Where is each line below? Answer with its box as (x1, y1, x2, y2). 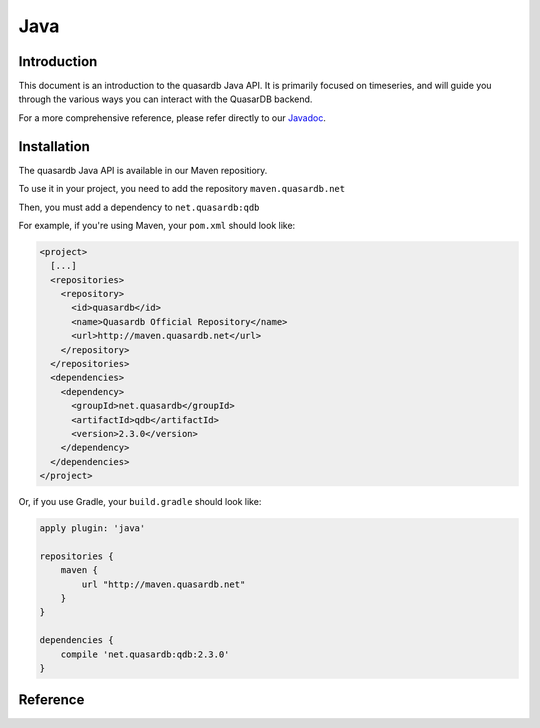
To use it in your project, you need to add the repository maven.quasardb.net (18, 183, 345, 195)
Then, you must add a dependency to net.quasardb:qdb (18, 201, 260, 213)
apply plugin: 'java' (39, 523, 146, 534)
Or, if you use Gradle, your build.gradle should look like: (18, 496, 262, 508)
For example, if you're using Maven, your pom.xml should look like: (18, 219, 296, 231)
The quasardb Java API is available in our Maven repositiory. (18, 164, 268, 176)
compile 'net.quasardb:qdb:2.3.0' (60, 648, 230, 660)
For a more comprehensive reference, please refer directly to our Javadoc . (18, 111, 327, 124)
